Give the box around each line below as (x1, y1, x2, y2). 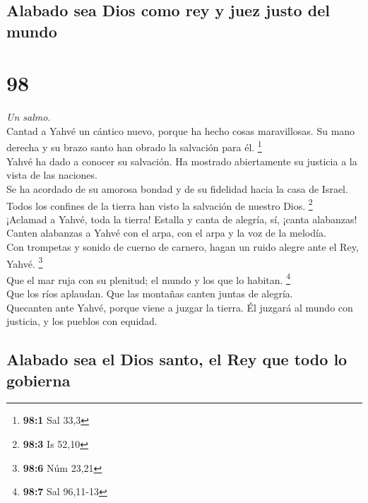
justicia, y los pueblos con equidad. (6, 314, 158, 329)
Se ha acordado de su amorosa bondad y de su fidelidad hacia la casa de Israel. (6, 181, 348, 196)
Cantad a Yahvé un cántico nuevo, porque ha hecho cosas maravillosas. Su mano (6, 123, 355, 138)
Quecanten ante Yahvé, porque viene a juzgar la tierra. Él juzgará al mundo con (6, 300, 353, 314)
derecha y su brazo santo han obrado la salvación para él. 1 (6, 138, 262, 155)
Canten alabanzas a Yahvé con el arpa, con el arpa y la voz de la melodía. (6, 225, 326, 240)
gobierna (6, 369, 71, 391)
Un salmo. (6, 110, 51, 124)
